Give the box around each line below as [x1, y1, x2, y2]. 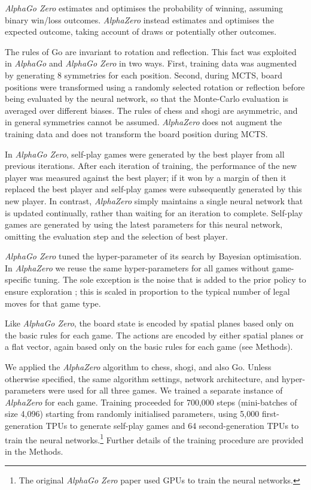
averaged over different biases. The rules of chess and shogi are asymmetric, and [5, 104, 298, 116]
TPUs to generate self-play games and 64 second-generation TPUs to [45, 419, 299, 431]
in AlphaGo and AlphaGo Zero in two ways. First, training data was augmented [5, 57, 297, 69]
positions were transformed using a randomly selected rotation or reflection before [5, 80, 305, 93]
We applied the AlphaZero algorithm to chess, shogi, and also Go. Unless [5, 361, 272, 373]
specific [5, 273, 32, 286]
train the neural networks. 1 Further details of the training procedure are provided [5, 431, 304, 446]
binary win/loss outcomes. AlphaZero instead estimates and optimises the [5, 13, 274, 26]
